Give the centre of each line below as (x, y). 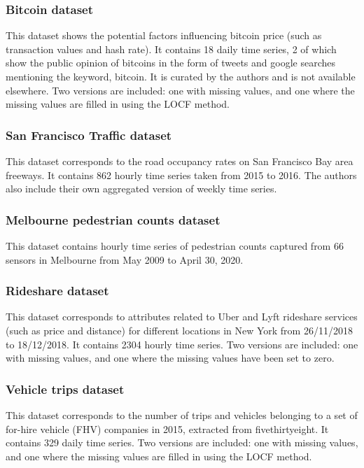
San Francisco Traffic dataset (89, 135)
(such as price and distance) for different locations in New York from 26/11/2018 (179, 330)
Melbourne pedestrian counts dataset (113, 219)
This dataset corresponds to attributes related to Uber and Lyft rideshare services (182, 317)
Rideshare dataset (57, 291)
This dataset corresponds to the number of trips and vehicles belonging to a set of (182, 415)
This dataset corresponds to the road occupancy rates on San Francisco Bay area (180, 161)
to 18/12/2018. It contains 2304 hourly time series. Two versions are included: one (182, 344)
